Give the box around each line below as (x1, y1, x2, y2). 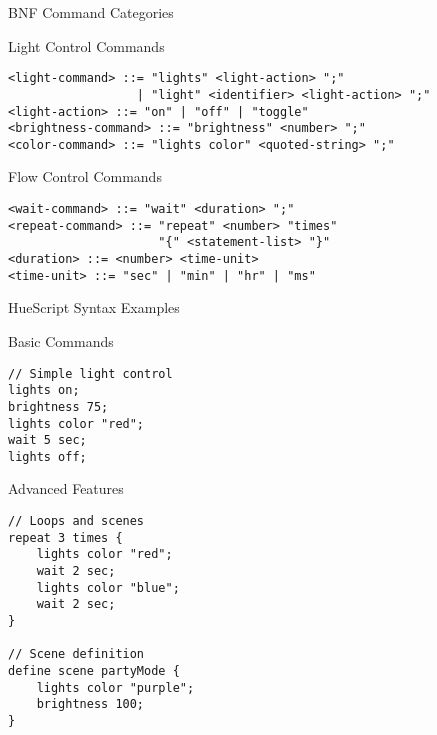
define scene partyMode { (8, 663, 180, 678)
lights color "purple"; (36, 680, 195, 695)
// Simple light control (8, 366, 173, 381)
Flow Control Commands (8, 166, 162, 187)
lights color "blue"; (36, 580, 180, 595)
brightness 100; (36, 697, 145, 712)
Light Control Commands (8, 35, 165, 56)
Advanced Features (8, 478, 124, 499)
